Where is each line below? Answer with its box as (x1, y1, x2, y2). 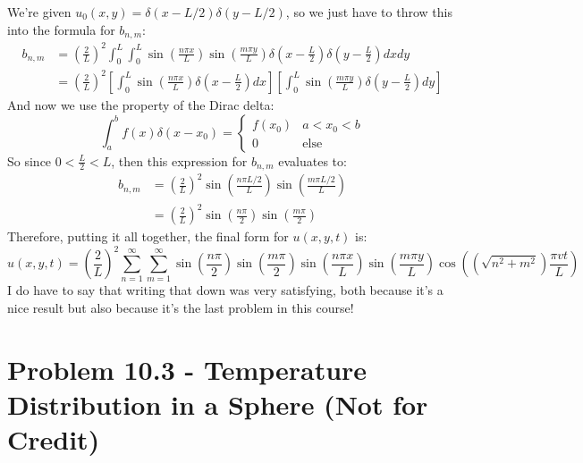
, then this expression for (111, 151, 248, 170)
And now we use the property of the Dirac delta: (7, 95, 275, 114)
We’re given (7, 3, 72, 21)
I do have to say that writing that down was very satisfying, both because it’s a (7, 281, 444, 299)
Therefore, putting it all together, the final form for (7, 227, 289, 246)
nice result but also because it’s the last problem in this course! (7, 299, 354, 317)
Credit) (7, 421, 100, 458)
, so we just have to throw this (285, 3, 452, 21)
